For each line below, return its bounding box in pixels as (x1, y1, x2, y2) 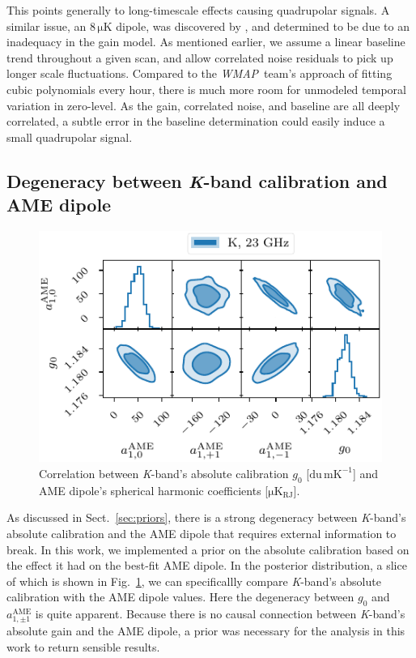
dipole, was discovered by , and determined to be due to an (116, 17, 410, 34)
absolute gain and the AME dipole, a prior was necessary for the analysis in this (6, 622, 405, 639)
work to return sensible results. (6, 638, 160, 655)
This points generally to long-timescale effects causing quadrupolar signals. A (6, 2, 390, 18)
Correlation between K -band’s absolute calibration (39, 464, 289, 481)
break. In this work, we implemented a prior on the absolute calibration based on (6, 540, 410, 558)
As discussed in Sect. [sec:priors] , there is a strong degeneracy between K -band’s (6, 509, 406, 526)
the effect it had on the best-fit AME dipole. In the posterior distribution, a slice (6, 557, 407, 574)
